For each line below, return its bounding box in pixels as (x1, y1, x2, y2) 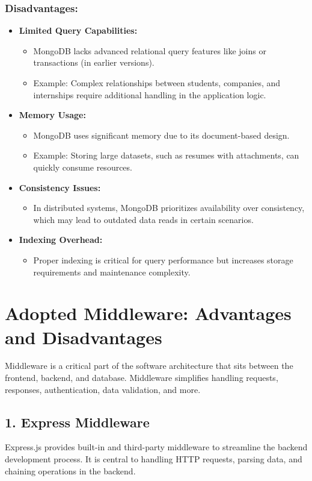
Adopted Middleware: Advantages (5, 301, 292, 325)
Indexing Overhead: (19, 233, 103, 246)
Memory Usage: (19, 108, 86, 121)
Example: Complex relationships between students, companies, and (33, 77, 281, 89)
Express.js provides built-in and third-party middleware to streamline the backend (5, 441, 308, 453)
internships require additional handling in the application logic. (33, 88, 266, 101)
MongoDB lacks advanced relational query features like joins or (33, 44, 266, 57)
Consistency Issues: (19, 181, 101, 193)
